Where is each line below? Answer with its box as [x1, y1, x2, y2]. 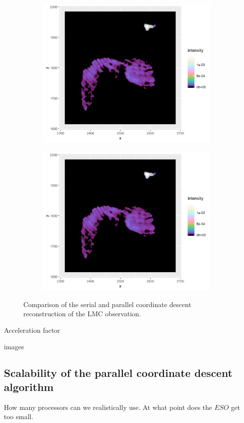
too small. [4, 411, 34, 422]
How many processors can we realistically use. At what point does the [4, 402, 212, 412]
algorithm [4, 379, 54, 394]
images [4, 341, 24, 351]
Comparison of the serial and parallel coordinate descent [23, 299, 192, 309]
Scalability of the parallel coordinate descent [4, 365, 233, 380]
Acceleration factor [4, 325, 60, 335]
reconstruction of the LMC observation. [23, 309, 141, 319]
